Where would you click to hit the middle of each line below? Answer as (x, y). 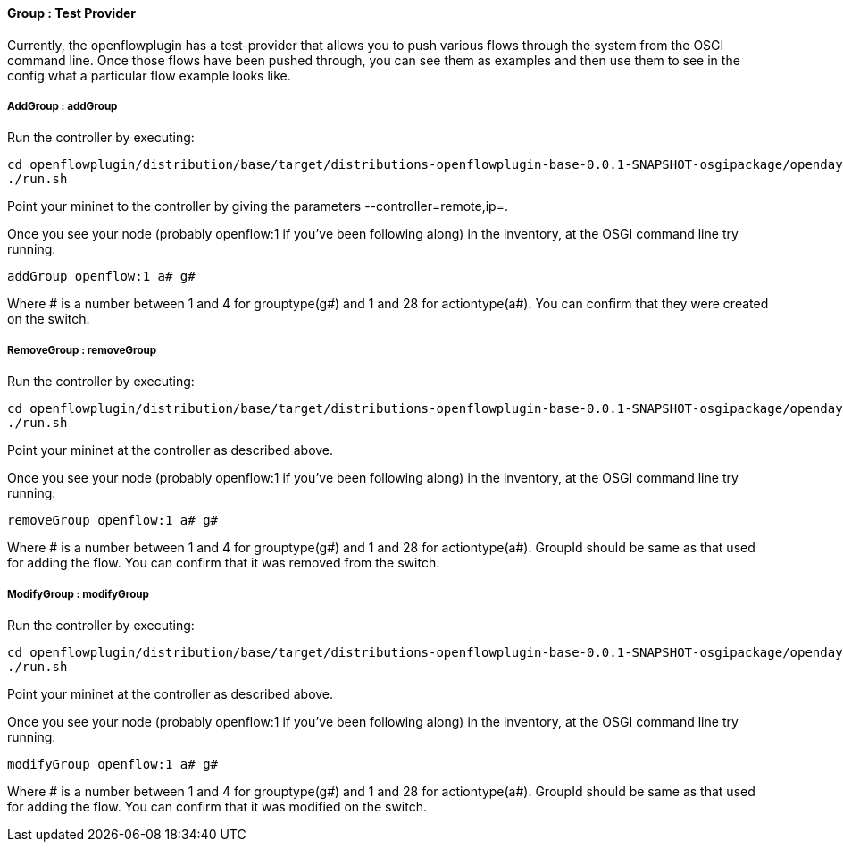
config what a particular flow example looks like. (149, 75)
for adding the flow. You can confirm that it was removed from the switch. (224, 563)
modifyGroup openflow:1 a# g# (113, 764)
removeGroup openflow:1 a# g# (113, 521)
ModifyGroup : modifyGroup (78, 594)
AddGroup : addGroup (63, 106)
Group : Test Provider (71, 13)
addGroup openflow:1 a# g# (101, 277)
